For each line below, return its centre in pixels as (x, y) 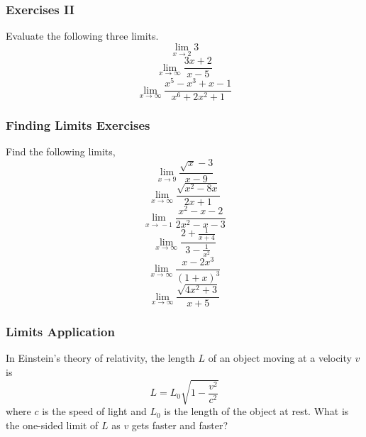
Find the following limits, (61, 151)
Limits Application (60, 332)
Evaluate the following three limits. (82, 36)
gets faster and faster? (180, 425)
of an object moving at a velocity (280, 358)
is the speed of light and (94, 411)
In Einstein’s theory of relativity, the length (100, 358)
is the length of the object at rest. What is (256, 411)
